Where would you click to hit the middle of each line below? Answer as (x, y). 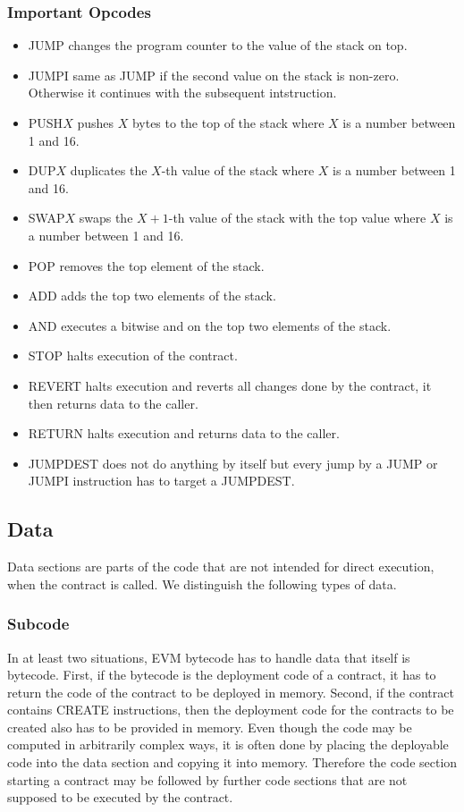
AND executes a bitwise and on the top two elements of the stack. (210, 325)
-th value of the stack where (238, 170)
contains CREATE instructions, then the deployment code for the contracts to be (231, 710)
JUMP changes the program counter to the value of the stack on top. (218, 45)
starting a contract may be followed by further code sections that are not (207, 779)
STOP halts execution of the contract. (133, 355)
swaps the (106, 218)
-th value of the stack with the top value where (297, 218)
